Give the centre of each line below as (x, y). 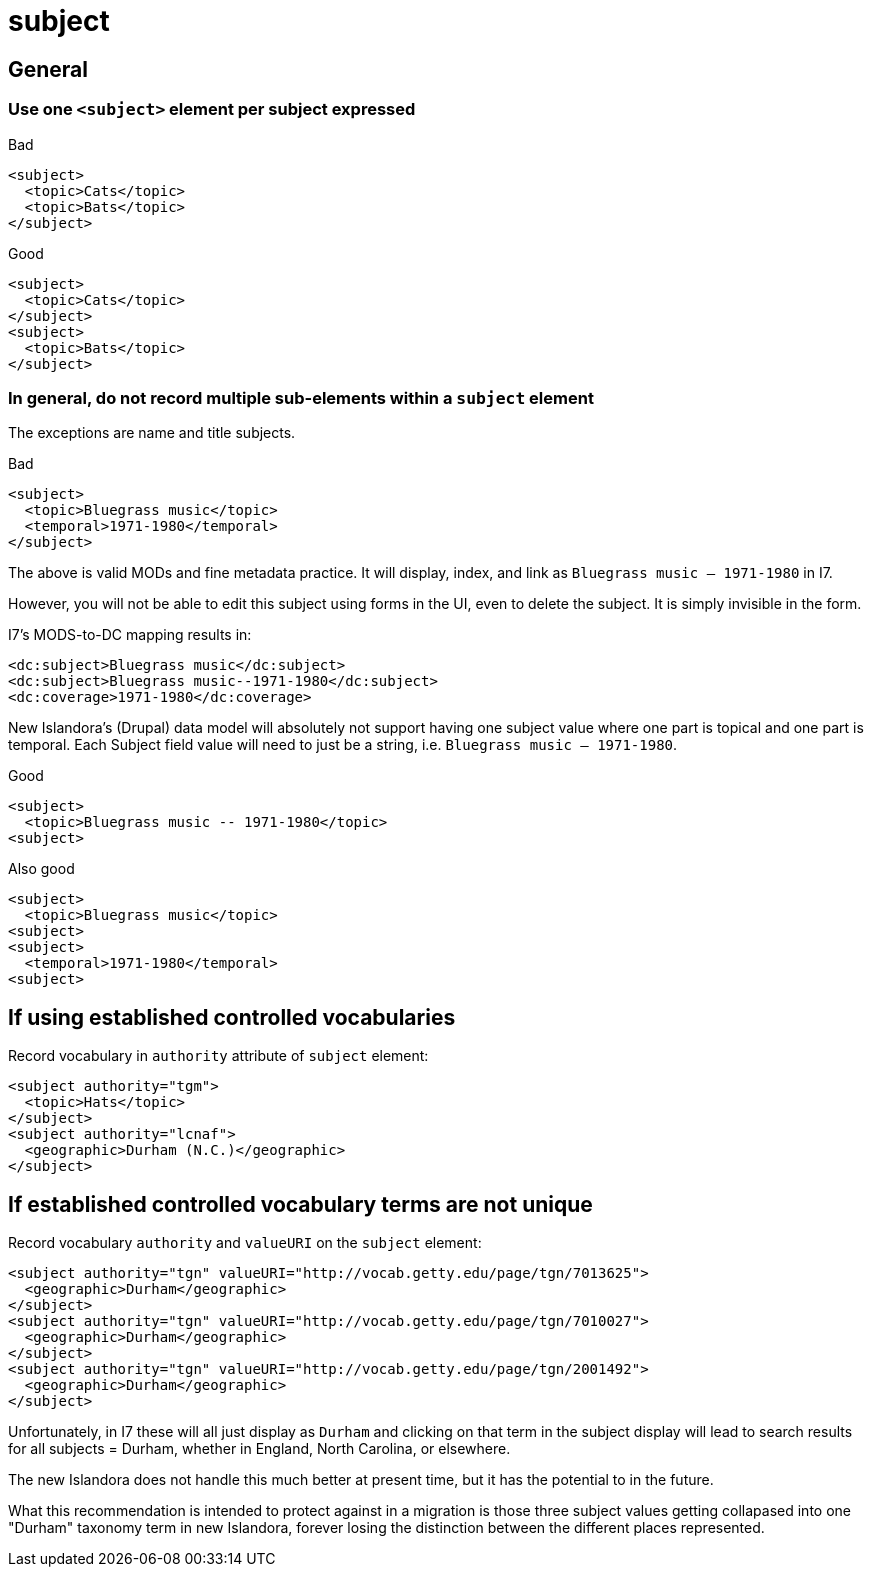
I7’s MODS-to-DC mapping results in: (130, 635)
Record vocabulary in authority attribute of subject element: (218, 1056)
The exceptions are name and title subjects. (152, 433)
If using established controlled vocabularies (232, 1017)
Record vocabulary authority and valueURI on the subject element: (245, 1242)
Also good (41, 869)
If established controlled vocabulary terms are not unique (300, 1204)
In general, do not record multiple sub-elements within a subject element (301, 397)
